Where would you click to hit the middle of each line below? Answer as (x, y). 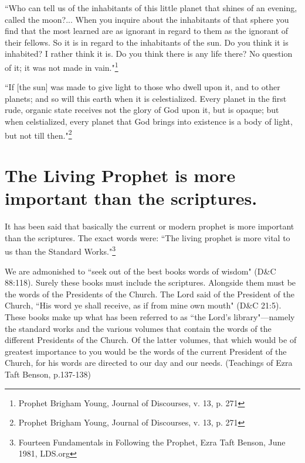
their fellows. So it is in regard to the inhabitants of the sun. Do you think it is (147, 42)
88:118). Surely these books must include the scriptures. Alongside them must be (150, 282)
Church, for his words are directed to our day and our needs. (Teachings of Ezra (149, 363)
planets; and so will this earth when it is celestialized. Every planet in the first (146, 98)
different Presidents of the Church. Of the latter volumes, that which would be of (151, 340)
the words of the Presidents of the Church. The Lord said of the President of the (150, 294)
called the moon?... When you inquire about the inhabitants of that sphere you (147, 19)
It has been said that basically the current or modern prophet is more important (150, 226)
